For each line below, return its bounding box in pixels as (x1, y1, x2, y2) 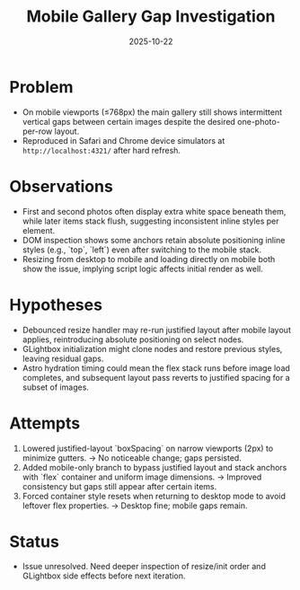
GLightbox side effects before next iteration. (22, 570, 186, 581)
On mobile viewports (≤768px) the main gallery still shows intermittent (22, 106, 283, 118)
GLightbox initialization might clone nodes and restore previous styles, (22, 343, 283, 354)
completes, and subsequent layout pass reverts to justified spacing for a (22, 372, 290, 383)
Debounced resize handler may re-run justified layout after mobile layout (22, 324, 292, 335)
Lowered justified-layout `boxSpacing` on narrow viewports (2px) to (22, 443, 274, 454)
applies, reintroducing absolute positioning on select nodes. (22, 334, 244, 345)
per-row (22, 126, 53, 136)
